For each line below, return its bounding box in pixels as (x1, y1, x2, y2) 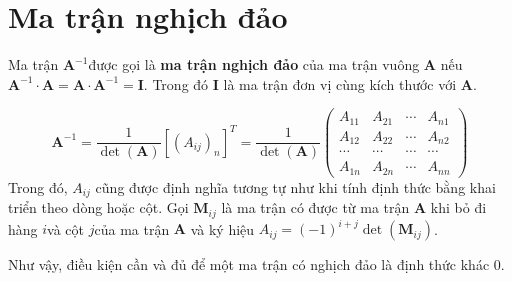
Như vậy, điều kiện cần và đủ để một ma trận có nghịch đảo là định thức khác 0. (8, 254, 505, 275)
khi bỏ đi (430, 197, 487, 218)
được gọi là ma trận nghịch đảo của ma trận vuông (88, 54, 420, 75)
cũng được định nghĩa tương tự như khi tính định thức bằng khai (95, 176, 496, 197)
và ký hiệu (190, 218, 255, 239)
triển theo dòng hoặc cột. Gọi (8, 197, 189, 218)
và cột (47, 218, 85, 239)
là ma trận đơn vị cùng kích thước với (223, 73, 457, 94)
